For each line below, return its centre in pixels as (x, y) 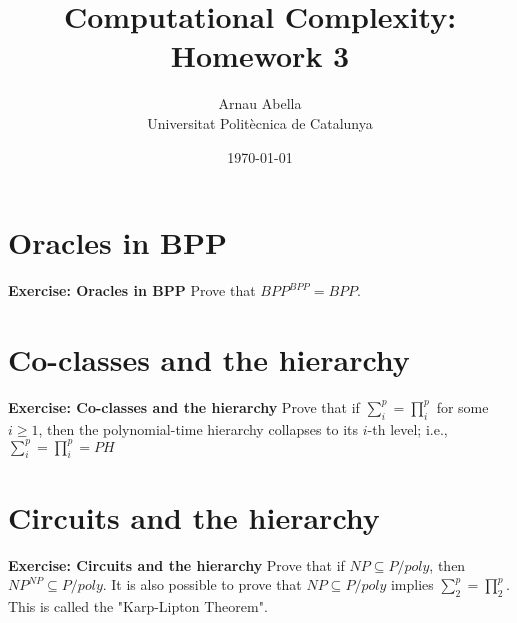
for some (462, 406)
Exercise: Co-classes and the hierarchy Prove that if (184, 406)
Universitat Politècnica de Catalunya (260, 122)
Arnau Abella (260, 103)
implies (412, 584)
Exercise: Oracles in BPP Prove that (132, 290)
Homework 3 (260, 55)
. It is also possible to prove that (202, 584)
